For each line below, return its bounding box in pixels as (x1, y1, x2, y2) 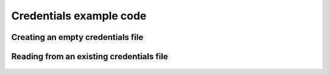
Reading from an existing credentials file (11, 51, 168, 62)
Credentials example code (11, 9, 147, 22)
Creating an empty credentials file (11, 32, 144, 42)
